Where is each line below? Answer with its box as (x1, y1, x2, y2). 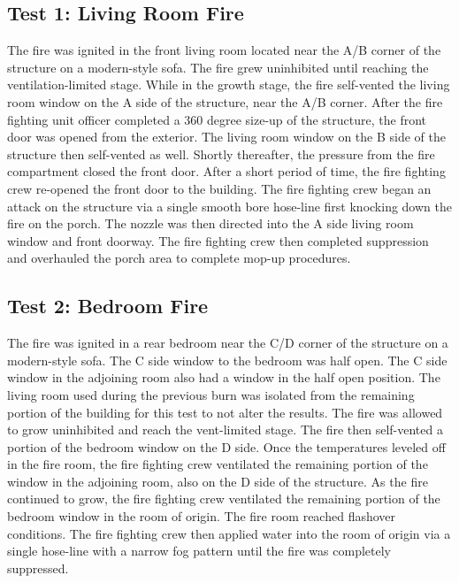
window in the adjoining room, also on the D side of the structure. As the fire (7, 472, 428, 490)
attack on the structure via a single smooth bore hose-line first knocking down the (7, 196, 452, 215)
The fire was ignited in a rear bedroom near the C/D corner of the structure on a (7, 334, 448, 352)
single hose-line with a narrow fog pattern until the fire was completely (7, 541, 391, 560)
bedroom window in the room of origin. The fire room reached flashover (7, 507, 396, 525)
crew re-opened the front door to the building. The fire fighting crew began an (7, 179, 432, 197)
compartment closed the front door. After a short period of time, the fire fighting (7, 162, 446, 180)
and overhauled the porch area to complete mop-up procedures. (7, 249, 351, 267)
